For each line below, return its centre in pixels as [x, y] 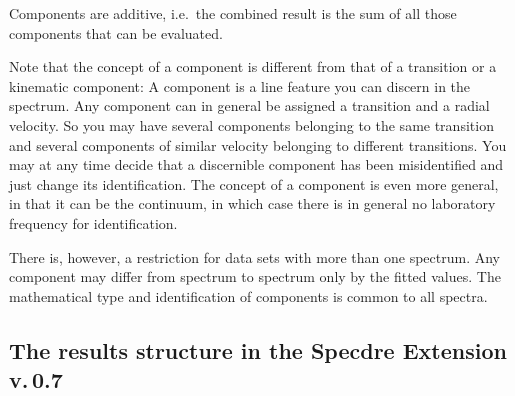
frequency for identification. [93, 222]
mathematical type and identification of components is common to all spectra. [248, 295]
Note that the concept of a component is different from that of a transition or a [253, 66]
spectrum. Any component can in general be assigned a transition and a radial [249, 105]
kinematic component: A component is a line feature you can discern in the [240, 85]
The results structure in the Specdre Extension [258, 349]
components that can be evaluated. [116, 32]
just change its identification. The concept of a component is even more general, [254, 183]
